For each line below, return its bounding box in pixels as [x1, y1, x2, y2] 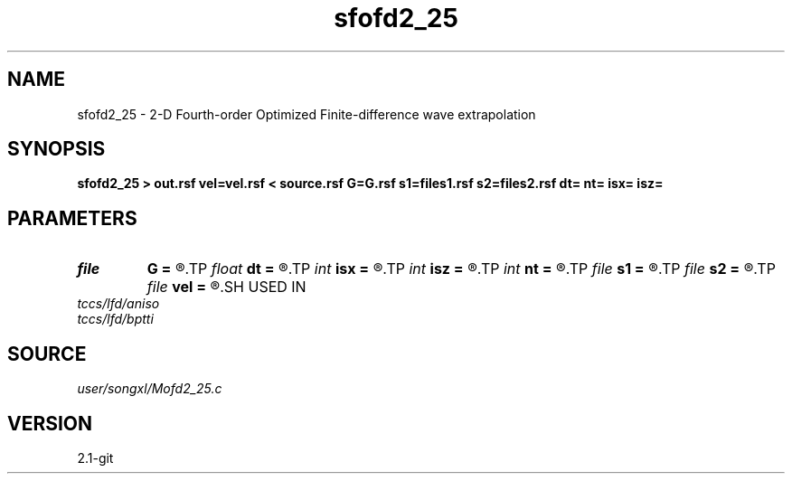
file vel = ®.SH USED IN [146, 278, 306, 297]
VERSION [7, 411, 93, 435]
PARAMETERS [7, 206, 137, 230]
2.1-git [77, 449, 114, 466]
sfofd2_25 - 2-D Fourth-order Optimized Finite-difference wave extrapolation [77, 106, 536, 122]
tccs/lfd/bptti [77, 311, 154, 327]
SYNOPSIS [7, 137, 106, 161]
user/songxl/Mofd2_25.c [77, 381, 222, 397]
